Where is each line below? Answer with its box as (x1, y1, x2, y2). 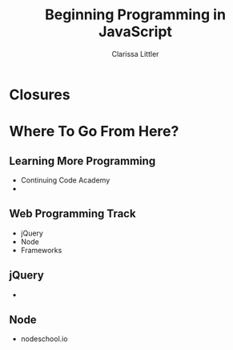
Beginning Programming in (44, 6, 227, 24)
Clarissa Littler (111, 49, 159, 58)
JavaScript (98, 22, 173, 41)
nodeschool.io (20, 334, 68, 344)
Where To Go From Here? (9, 123, 179, 141)
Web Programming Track (9, 207, 136, 221)
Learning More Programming (9, 154, 156, 167)
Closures (9, 86, 70, 103)
